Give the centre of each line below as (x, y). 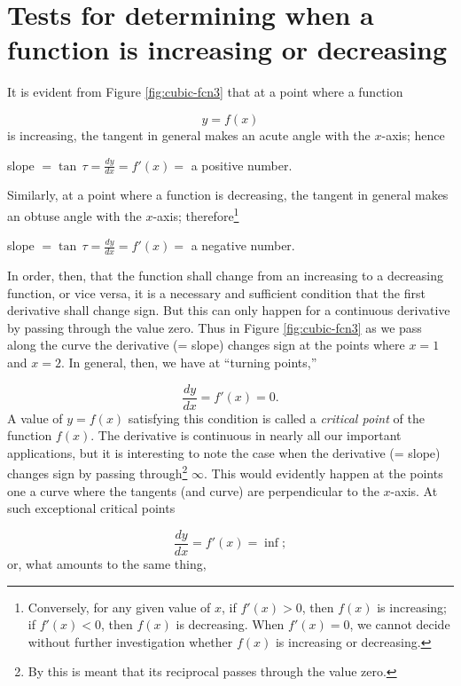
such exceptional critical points (91, 508)
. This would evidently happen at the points (324, 473)
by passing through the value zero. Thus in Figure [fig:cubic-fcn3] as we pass (215, 327)
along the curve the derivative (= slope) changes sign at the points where (206, 345)
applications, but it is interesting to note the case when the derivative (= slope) (224, 452)
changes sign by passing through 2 (98, 472)
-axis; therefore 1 (196, 214)
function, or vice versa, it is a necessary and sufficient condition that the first (216, 292)
